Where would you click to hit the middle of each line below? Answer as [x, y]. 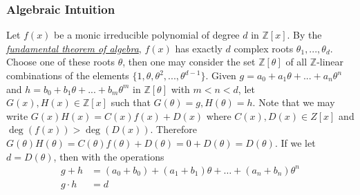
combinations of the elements [68, 75]
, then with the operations [109, 156]
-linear [330, 62]
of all [296, 62]
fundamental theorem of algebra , [74, 48]
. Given [221, 75]
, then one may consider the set [189, 62]
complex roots [264, 48]
